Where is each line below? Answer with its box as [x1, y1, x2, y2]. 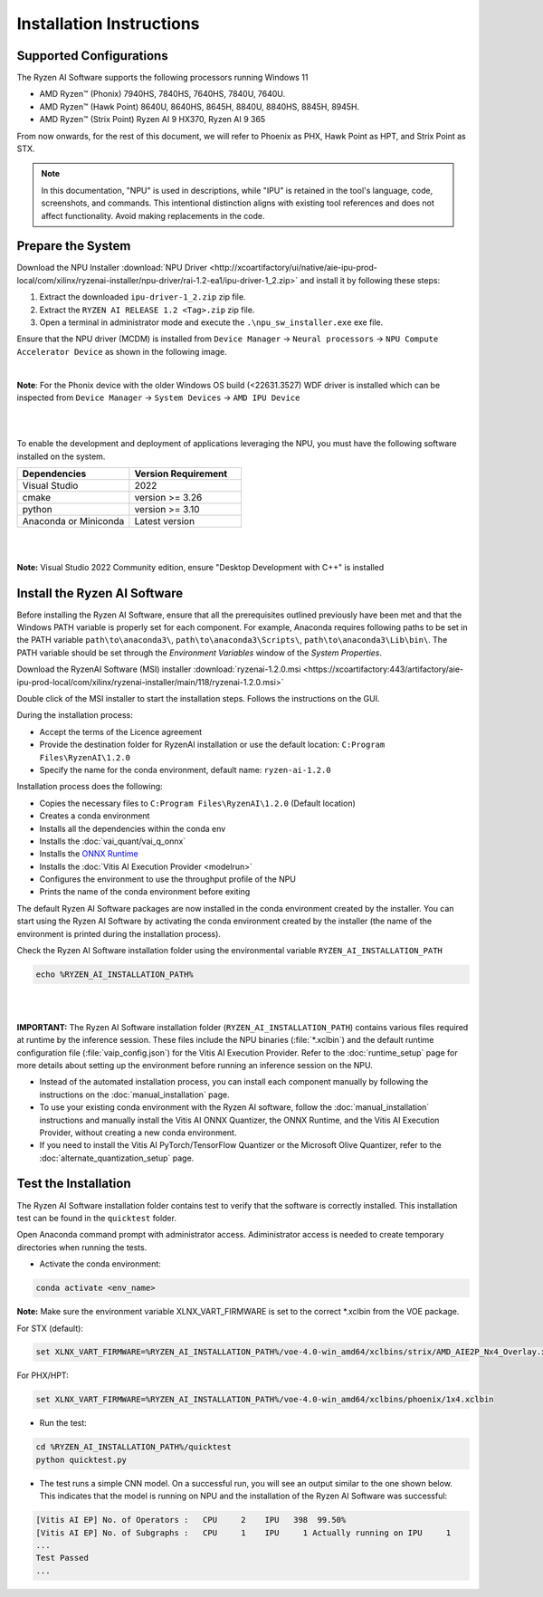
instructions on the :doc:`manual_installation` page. [39, 1089, 230, 1100]
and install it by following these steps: [300, 274, 441, 285]
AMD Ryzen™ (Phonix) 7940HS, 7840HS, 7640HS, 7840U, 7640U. [39, 89, 286, 100]
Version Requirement [134, 467, 228, 480]
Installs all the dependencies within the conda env [39, 823, 226, 834]
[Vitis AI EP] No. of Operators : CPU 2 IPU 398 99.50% [35, 1515, 347, 1525]
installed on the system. [16, 451, 106, 462]
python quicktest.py [35, 1454, 127, 1465]
